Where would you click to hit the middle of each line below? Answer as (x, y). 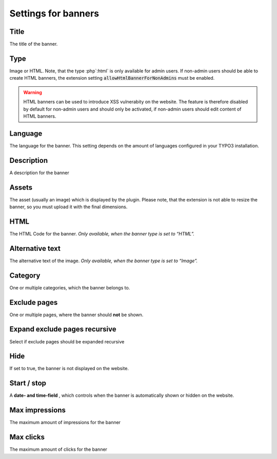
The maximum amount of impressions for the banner (65, 423)
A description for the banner (39, 173)
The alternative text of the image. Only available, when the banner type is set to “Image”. (104, 261)
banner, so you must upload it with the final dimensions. (68, 207)
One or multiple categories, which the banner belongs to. (70, 287)
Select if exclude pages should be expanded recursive (67, 341)
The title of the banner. (34, 44)
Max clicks (27, 437)
